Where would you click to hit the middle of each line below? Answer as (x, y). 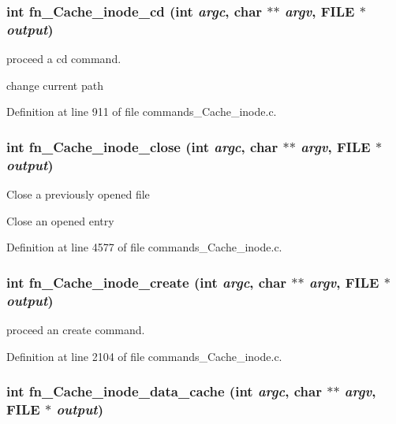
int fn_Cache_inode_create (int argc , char (147, 282)
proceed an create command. (76, 329)
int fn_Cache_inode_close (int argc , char (142, 146)
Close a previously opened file (78, 194)
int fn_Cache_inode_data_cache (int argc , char (164, 391)
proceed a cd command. (64, 59)
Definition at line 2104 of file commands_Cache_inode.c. (144, 356)
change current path (55, 85)
